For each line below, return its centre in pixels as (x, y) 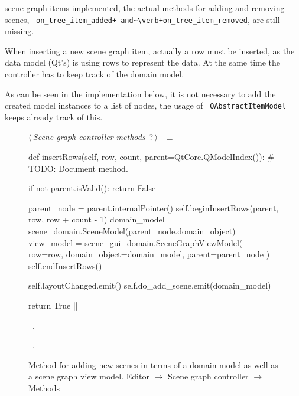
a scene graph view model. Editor (89, 376)
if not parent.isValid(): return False (92, 188)
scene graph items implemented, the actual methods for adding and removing (145, 8)
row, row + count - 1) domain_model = (101, 219)
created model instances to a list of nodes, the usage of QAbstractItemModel (146, 105)
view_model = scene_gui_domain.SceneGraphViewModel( (136, 242)
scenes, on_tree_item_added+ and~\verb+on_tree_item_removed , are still (142, 19)
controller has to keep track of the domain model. (95, 74)
